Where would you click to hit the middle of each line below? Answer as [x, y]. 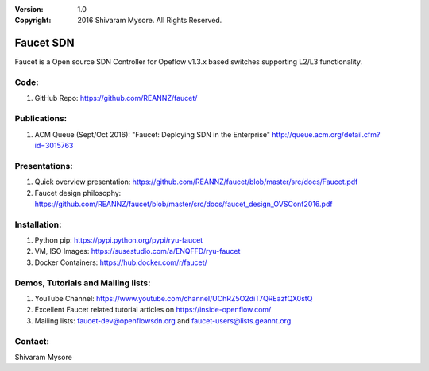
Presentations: [44, 166]
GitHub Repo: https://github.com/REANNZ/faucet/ [116, 98]
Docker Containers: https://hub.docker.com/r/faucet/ [121, 262]
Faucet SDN [44, 43]
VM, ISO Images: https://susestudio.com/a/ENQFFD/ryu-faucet [137, 251]
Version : [29, 9]
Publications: [41, 119]
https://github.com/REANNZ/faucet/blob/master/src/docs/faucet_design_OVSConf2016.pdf [184, 204]
